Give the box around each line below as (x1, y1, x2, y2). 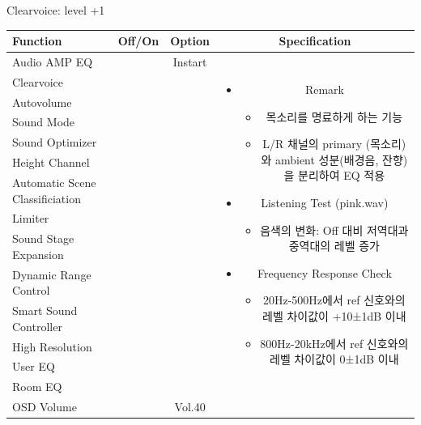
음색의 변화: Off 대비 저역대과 (260, 221, 409, 238)
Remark (304, 81, 344, 98)
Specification (279, 32, 351, 49)
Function (12, 32, 62, 49)
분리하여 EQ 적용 (298, 167, 385, 184)
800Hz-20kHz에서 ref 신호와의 (260, 334, 409, 351)
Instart (172, 53, 207, 70)
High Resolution (12, 338, 92, 355)
